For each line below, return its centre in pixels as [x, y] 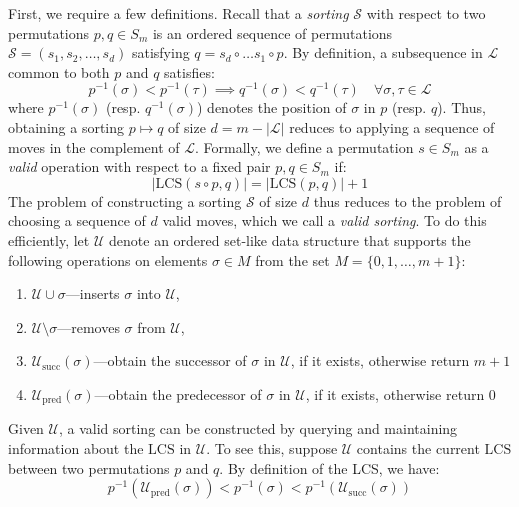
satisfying [160, 52]
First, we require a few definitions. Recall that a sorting [178, 13]
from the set [292, 259]
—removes [88, 326]
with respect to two [426, 13]
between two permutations [89, 467]
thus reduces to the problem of [407, 200]
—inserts [92, 293]
